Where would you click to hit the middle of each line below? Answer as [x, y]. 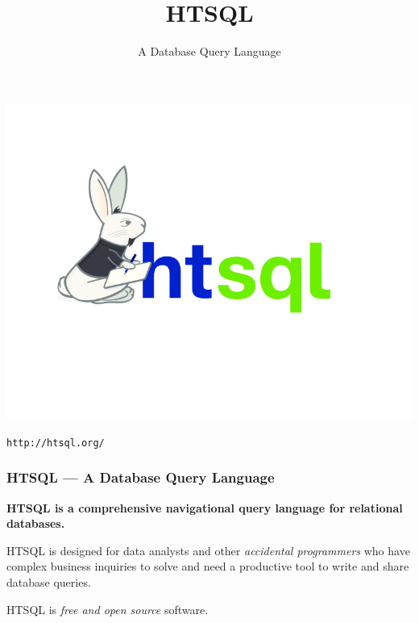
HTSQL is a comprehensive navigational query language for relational [205, 507]
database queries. [49, 582]
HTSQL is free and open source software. [108, 609]
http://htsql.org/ [56, 443]
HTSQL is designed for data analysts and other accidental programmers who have [208, 550]
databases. [36, 523]
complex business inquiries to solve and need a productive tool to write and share [208, 566]
